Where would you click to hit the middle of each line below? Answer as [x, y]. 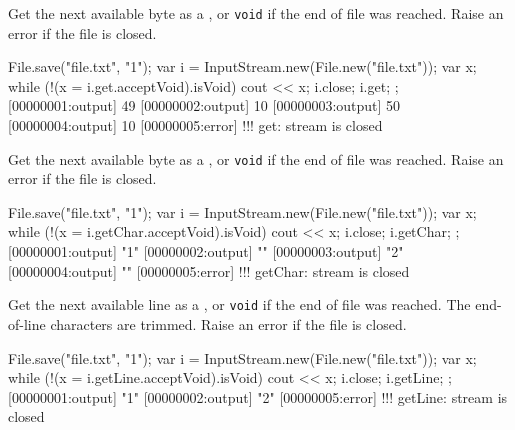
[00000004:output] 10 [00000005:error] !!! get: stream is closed [195, 125]
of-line [27, 323]
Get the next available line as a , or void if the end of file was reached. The [239, 304]
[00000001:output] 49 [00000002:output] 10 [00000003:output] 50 [204, 105]
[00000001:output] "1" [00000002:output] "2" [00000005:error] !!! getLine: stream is [258, 396]
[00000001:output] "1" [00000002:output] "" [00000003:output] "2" [206, 251]
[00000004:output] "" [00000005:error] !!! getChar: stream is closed [209, 270]
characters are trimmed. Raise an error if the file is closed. [228, 323]
